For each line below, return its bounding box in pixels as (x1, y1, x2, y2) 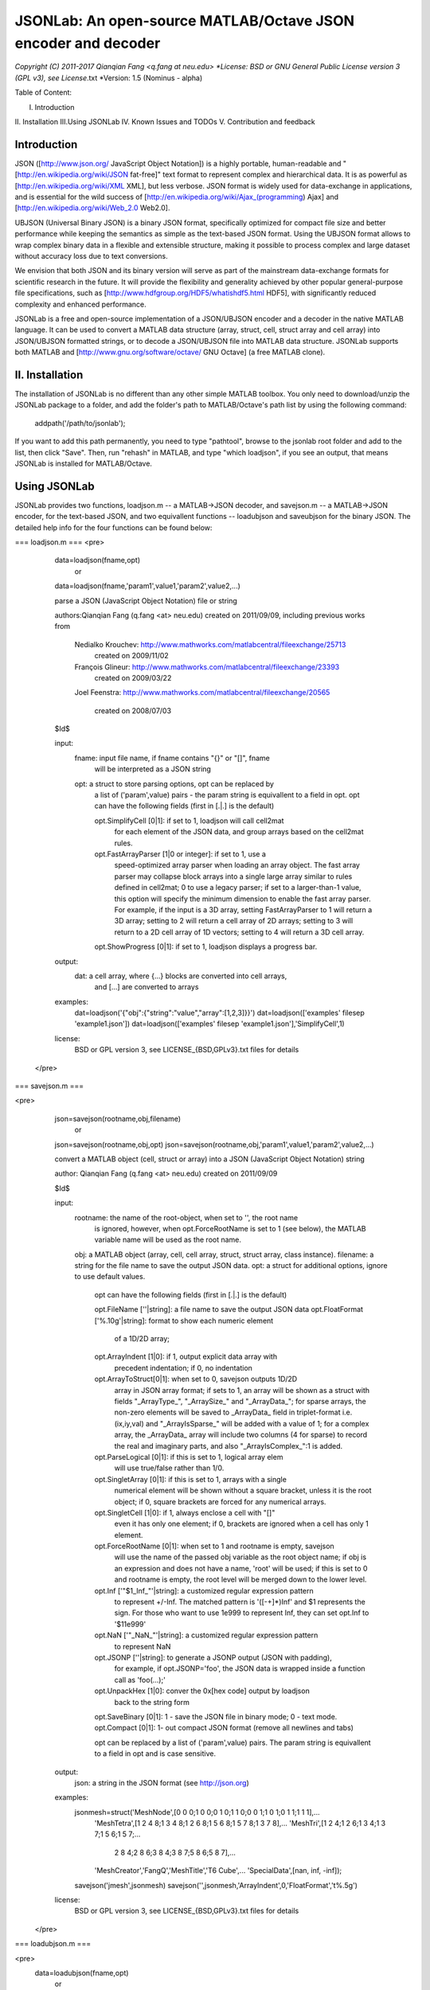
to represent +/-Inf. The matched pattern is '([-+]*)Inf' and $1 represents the (114, 1597, 365, 1607)
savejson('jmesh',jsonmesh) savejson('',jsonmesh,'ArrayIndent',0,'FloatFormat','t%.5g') (74, 1880, 358, 1890)
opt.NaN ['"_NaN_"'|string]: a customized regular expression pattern (94, 1630, 319, 1640)
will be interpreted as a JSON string (94, 764, 211, 774)
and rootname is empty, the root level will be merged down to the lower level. (114, 1574, 367, 1584)
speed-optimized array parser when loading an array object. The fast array (114, 860, 360, 870)
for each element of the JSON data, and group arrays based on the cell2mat (114, 827, 364, 837)
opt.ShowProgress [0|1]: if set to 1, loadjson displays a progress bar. (94, 942, 318, 951)
